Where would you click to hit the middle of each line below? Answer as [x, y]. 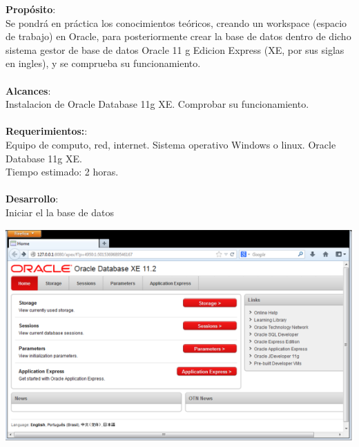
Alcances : [28, 90]
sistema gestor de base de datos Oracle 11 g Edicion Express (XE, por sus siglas [175, 49]
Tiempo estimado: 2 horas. [62, 172]
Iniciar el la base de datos [60, 212]
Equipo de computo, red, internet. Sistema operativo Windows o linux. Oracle [171, 144]
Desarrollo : [32, 199]
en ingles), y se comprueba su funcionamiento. [103, 63]
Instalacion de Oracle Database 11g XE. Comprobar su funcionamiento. [157, 104]
